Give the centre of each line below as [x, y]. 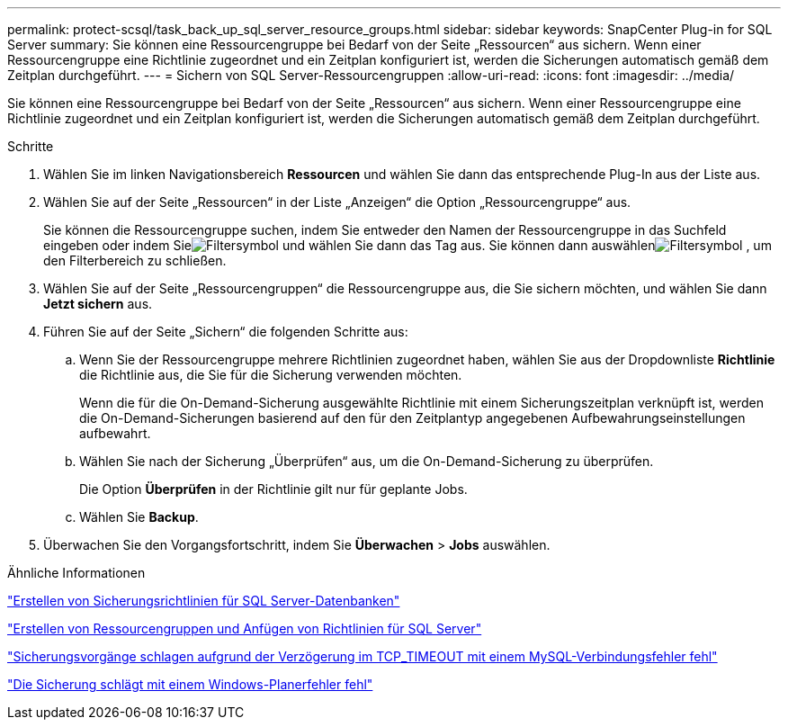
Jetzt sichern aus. [98, 304]
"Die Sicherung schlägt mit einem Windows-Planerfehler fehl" [190, 684]
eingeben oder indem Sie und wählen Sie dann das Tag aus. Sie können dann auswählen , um [407, 245]
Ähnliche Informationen [76, 573]
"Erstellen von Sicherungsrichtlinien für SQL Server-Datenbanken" [204, 601]
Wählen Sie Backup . [139, 517]
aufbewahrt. [115, 433]
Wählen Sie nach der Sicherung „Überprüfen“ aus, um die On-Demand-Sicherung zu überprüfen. [367, 461]
